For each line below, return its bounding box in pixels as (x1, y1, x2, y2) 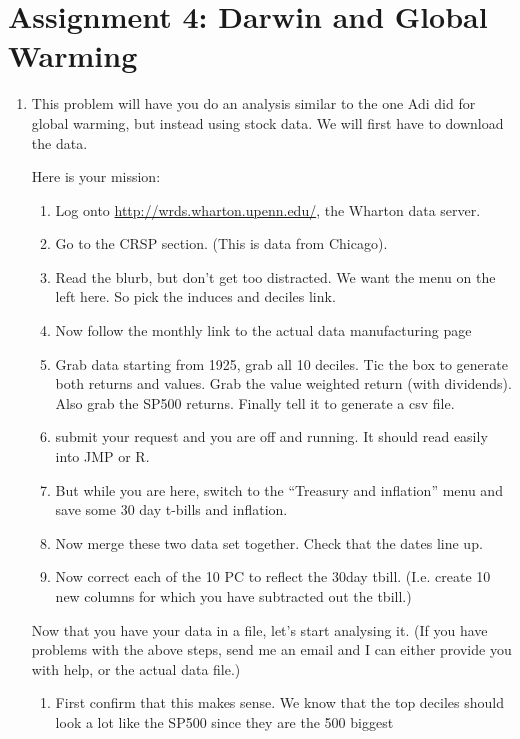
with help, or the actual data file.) (31, 658, 241, 679)
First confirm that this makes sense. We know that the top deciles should (55, 692, 504, 713)
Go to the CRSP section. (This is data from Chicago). (55, 233, 388, 254)
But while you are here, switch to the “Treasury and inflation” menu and (55, 479, 503, 500)
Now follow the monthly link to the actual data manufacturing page (55, 320, 472, 341)
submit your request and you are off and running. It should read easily (55, 426, 488, 447)
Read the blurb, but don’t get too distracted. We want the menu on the (55, 266, 496, 287)
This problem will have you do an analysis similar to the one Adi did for (31, 93, 476, 114)
